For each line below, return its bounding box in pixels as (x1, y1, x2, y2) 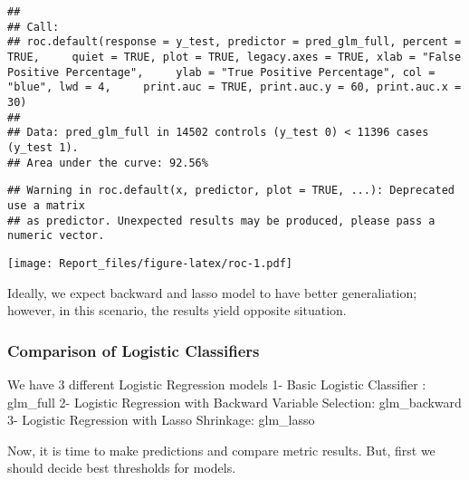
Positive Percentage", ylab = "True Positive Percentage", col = (7, 65, 435, 79)
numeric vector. (7, 229, 105, 243)
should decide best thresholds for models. (7, 458, 236, 477)
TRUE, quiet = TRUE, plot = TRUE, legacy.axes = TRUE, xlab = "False (7, 50, 462, 63)
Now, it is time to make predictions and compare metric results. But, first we (7, 440, 435, 459)
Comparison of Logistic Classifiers (7, 339, 260, 361)
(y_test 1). (7, 140, 79, 154)
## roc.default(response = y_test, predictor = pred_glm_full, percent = (7, 35, 462, 49)
